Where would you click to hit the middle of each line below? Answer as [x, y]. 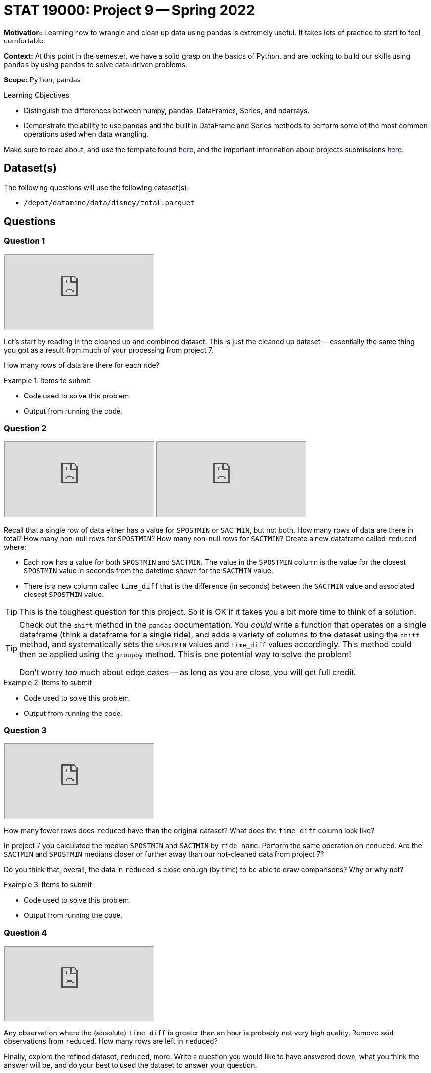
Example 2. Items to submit [48, 682]
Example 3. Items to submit [48, 885]
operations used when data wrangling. [86, 134]
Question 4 [26, 933]
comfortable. [25, 40]
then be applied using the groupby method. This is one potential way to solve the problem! [185, 654]
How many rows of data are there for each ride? [82, 365]
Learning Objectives [37, 95]
